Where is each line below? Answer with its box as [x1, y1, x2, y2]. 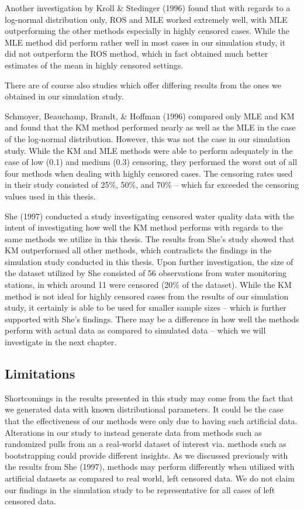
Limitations [5, 364, 75, 383]
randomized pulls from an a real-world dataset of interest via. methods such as [5, 438, 286, 450]
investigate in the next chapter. [5, 336, 117, 348]
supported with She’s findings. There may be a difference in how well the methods [5, 312, 299, 325]
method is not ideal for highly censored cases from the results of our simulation [5, 290, 289, 302]
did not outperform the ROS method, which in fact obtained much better [5, 47, 268, 60]
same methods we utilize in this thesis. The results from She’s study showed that [5, 232, 295, 245]
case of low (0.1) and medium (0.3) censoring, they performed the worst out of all [5, 156, 298, 168]
